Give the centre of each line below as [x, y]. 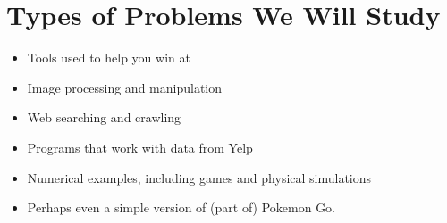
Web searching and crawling [104, 117]
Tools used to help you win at [109, 58]
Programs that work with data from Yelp [140, 147]
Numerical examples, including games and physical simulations [199, 177]
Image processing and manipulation [125, 87]
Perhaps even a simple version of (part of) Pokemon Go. [181, 207]
